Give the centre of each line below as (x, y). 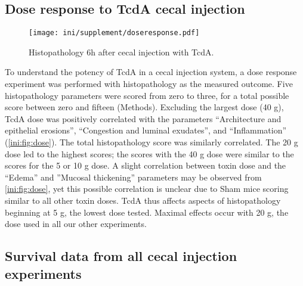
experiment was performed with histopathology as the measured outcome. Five (149, 84)
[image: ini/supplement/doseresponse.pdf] (114, 33)
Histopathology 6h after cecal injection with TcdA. (121, 52)
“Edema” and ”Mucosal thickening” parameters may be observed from (133, 177)
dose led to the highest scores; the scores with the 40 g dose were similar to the (149, 153)
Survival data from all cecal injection (121, 256)
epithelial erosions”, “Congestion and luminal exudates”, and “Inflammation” (146, 130)
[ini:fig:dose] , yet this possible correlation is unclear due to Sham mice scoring (147, 189)
